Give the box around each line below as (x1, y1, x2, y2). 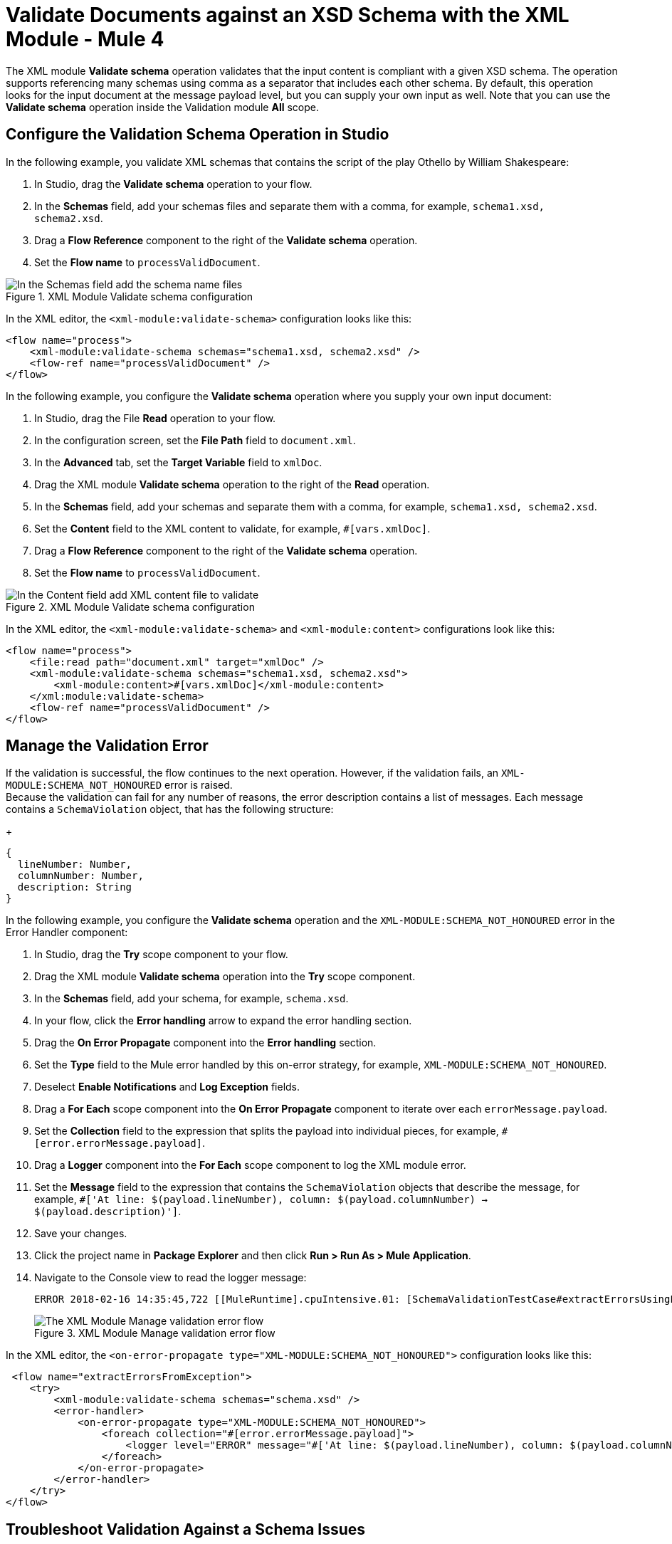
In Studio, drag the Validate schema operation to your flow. (34, 177, 313, 190)
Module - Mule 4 (6, 27, 164, 51)
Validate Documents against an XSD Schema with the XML (6, 3, 569, 27)
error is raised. (164, 779, 233, 792)
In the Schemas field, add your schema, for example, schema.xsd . (34, 992, 349, 1005)
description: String (17, 881, 132, 893)
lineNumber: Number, (17, 858, 132, 871)
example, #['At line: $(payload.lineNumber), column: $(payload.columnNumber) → (34, 1193, 488, 1206)
